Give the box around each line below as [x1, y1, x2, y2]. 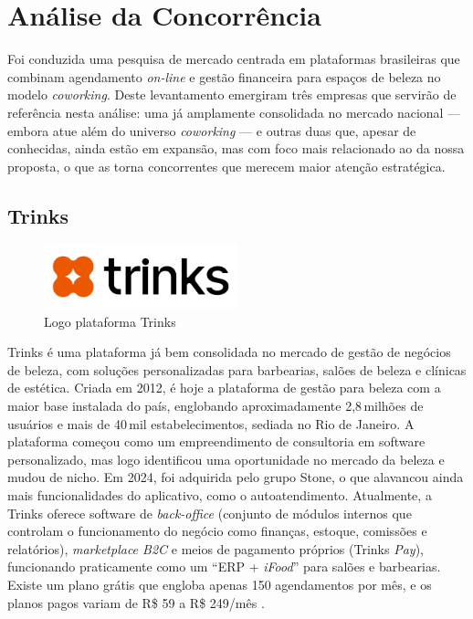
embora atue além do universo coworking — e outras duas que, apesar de [7, 121, 416, 140]
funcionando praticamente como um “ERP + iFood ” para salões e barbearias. [7, 557, 441, 576]
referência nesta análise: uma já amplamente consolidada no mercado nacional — [7, 102, 461, 121]
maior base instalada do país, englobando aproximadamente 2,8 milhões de [7, 395, 424, 414]
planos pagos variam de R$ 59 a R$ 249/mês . [7, 593, 265, 612]
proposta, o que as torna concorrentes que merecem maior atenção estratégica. [7, 156, 446, 175]
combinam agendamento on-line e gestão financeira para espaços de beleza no [7, 67, 441, 86]
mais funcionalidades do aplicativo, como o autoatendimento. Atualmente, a [7, 485, 432, 504]
